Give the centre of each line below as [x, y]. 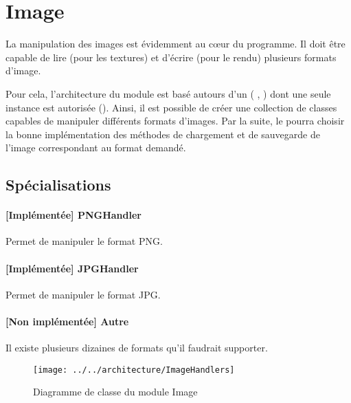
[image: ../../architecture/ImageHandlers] [134, 370]
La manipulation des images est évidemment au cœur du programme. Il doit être [175, 44]
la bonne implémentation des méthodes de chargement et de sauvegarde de [163, 134]
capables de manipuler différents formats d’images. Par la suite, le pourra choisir [175, 121]
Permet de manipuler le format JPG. [83, 294]
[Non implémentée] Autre [67, 322]
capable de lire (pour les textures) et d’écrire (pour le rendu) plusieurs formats [171, 57]
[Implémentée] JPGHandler [72, 268]
